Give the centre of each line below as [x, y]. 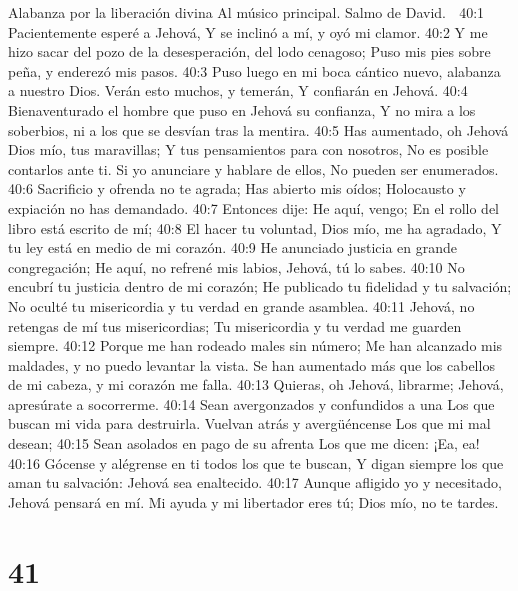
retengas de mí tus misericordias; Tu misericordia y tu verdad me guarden [235, 325]
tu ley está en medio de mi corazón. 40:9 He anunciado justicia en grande [232, 247]
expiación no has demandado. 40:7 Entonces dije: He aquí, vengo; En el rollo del [253, 207]
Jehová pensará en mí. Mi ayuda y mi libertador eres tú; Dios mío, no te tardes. [253, 501]
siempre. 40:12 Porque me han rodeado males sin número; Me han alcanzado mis [255, 345]
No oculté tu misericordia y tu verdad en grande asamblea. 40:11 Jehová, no [241, 305]
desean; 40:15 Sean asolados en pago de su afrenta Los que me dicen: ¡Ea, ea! [244, 443]
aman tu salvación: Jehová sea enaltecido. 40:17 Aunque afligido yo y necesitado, [255, 482]
